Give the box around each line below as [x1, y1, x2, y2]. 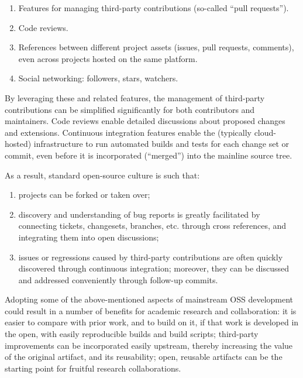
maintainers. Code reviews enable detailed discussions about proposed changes [5, 115, 285, 127]
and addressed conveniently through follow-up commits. [18, 273, 218, 286]
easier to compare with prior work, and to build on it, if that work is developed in [5, 316, 299, 328]
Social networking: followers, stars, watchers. [18, 72, 178, 84]
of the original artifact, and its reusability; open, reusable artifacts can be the [5, 350, 283, 363]
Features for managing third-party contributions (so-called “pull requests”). [18, 2, 289, 13]
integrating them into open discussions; [18, 231, 159, 243]
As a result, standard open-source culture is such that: [5, 169, 200, 181]
